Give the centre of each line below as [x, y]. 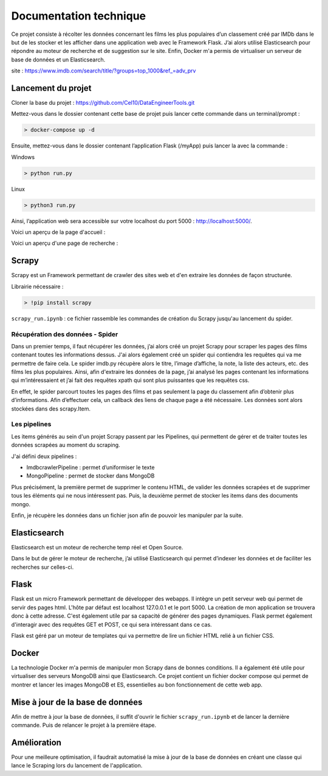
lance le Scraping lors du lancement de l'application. [77, 766]
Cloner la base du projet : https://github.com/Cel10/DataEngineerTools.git [103, 103]
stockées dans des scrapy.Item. [51, 409]
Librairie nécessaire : [37, 286]
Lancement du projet [51, 88]
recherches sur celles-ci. [43, 567]
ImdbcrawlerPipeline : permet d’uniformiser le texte [91, 467]
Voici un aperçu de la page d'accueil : [58, 232]
